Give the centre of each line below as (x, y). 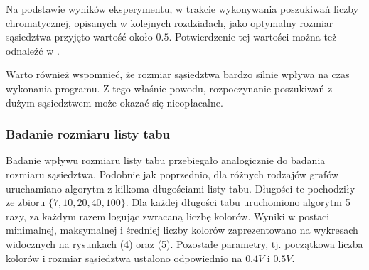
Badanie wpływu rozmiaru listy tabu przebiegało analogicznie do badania (166, 160)
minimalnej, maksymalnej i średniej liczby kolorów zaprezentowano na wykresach (182, 230)
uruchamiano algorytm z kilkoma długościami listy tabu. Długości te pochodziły (181, 188)
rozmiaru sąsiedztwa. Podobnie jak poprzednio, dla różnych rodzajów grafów (172, 174)
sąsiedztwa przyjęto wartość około (79, 37)
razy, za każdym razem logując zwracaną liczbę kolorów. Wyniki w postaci (168, 216)
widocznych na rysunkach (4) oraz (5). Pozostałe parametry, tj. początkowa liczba (184, 243)
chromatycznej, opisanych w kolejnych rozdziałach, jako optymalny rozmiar (170, 22)
